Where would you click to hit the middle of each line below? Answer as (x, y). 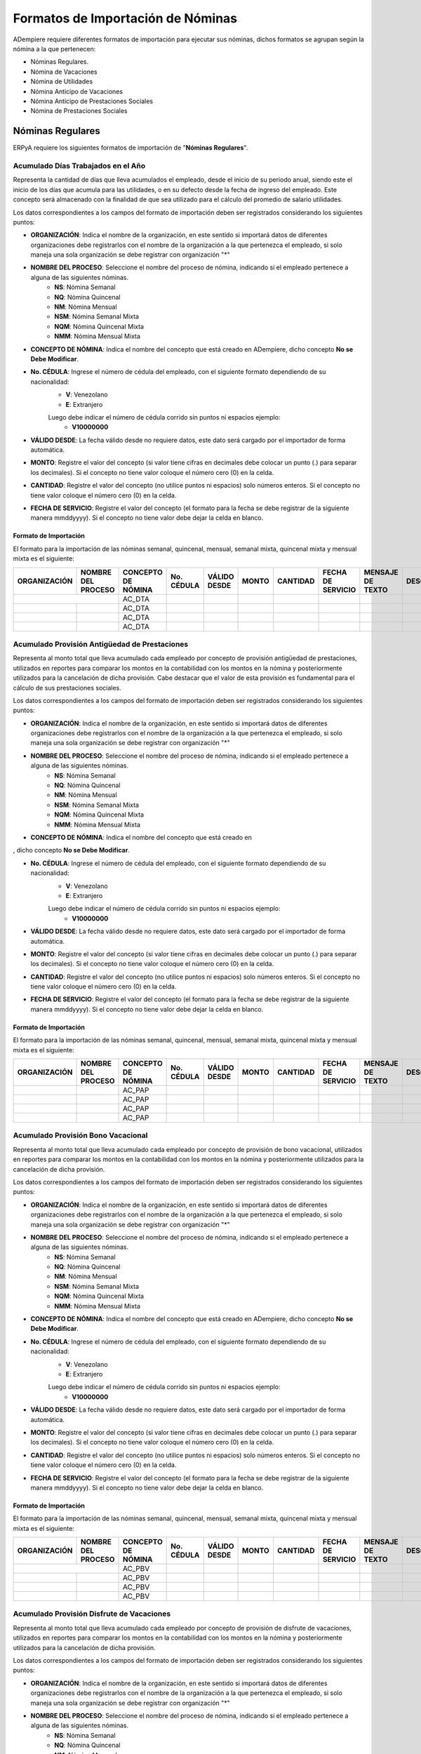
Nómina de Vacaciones (64, 72)
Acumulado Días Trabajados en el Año (79, 166)
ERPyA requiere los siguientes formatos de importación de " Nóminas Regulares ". (131, 148)
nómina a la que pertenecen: (54, 48)
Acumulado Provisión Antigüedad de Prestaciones (101, 644)
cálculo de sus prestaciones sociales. (67, 688)
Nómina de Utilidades (62, 81)
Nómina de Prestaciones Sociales (79, 111)
